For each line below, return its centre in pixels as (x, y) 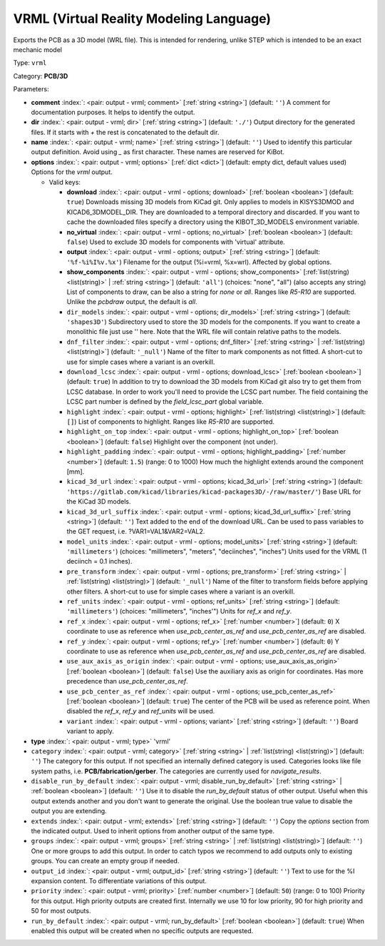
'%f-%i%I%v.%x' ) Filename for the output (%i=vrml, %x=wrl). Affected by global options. (199, 262)
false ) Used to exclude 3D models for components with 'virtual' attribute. (176, 242)
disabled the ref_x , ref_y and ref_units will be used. (141, 711)
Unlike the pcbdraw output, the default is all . (132, 302)
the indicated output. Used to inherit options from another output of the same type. (153, 831)
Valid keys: (65, 182)
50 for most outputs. (61, 911)
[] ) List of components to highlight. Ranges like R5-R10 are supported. (170, 422)
